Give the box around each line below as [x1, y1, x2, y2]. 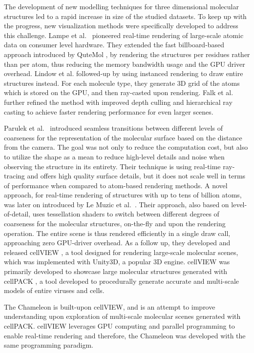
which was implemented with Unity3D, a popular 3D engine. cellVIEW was [4, 256, 230, 267]
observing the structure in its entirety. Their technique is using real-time [4, 161, 221, 171]
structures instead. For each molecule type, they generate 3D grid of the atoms [4, 78, 240, 88]
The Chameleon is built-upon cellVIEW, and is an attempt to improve [4, 301, 215, 312]
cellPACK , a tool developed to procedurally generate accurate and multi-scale [4, 275, 239, 286]
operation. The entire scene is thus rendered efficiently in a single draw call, [4, 228, 231, 238]
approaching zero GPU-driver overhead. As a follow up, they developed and [4, 237, 231, 248]
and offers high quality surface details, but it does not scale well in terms [27, 171, 246, 181]
